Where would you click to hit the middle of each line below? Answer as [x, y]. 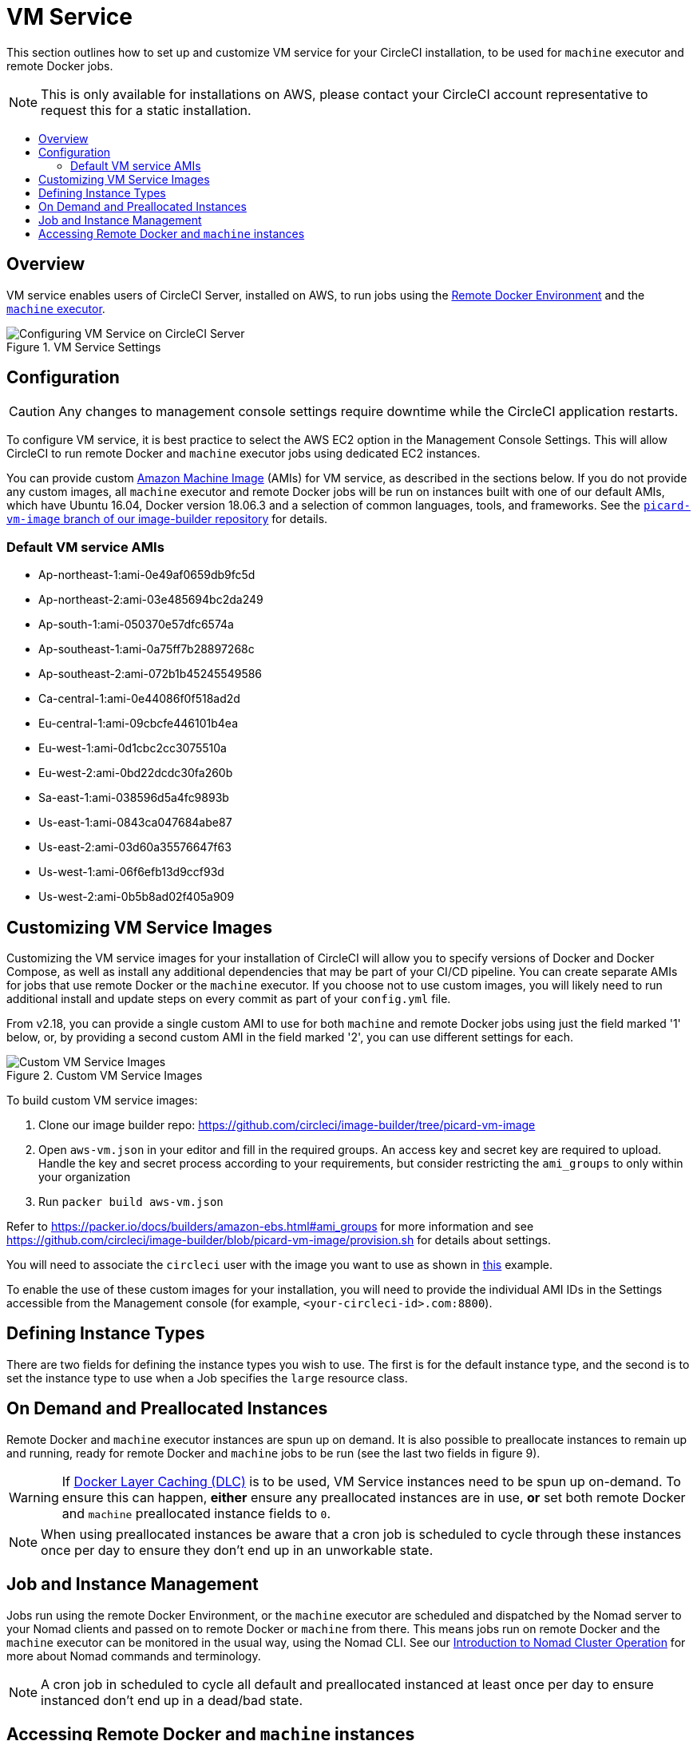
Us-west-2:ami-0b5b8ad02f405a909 [137, 897]
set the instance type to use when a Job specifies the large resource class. [207, 1378]
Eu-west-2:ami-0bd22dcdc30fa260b [136, 773]
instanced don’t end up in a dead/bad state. [172, 1700]
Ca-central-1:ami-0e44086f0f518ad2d [139, 699]
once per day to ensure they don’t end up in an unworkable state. [237, 1550]
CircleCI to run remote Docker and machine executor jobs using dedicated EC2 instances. [244, 454]
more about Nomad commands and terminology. [134, 1656]
